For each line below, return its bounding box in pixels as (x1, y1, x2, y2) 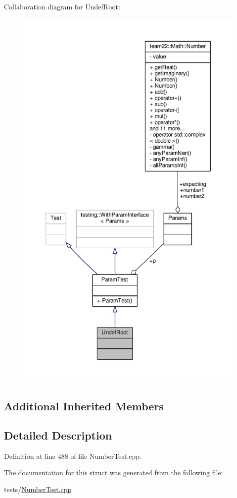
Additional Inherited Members (4, 398, 164, 413)
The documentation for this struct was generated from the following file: (4, 467, 223, 478)
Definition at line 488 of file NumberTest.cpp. (4, 450, 142, 461)
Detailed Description (4, 427, 112, 443)
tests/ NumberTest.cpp (4, 484, 72, 494)
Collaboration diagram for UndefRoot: (4, 1, 120, 11)
